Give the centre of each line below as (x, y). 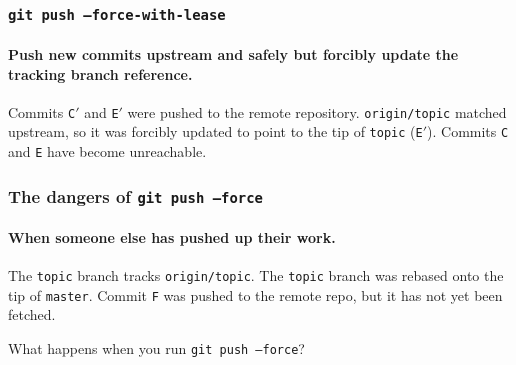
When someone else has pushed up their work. (172, 236)
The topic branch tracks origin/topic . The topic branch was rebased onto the (256, 274)
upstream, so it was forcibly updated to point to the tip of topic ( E (215, 131)
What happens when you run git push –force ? (156, 347)
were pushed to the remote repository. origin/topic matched (317, 111)
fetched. (32, 314)
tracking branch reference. (100, 73)
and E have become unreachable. (107, 151)
